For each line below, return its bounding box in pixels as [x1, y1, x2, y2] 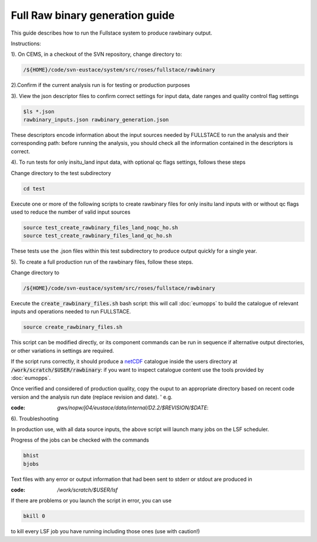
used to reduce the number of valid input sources [11, 208, 131, 216]
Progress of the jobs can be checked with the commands [11, 436, 150, 443]
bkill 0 [23, 513, 45, 520]
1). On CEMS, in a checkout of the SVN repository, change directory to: [11, 51, 182, 58]
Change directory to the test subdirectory [11, 169, 112, 176]
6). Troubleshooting [11, 415, 59, 422]
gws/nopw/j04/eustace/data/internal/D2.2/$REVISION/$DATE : [57, 404, 209, 411]
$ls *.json [23, 108, 55, 115]
